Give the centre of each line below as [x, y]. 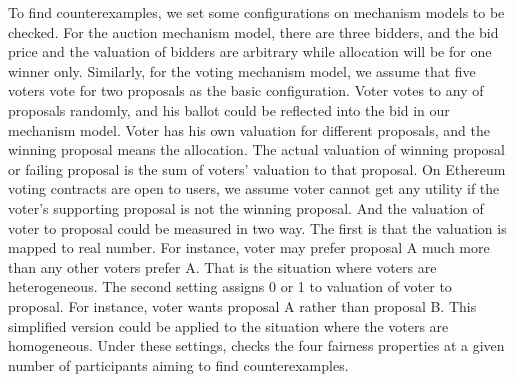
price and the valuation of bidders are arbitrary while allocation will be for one [250, 51]
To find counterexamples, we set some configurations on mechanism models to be [256, 12]
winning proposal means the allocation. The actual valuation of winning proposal [256, 149]
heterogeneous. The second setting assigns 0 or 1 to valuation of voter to [230, 286]
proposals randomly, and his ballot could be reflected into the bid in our [229, 109]
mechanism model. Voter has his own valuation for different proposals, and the [249, 129]
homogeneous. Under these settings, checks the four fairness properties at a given [256, 345]
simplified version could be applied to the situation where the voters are [228, 325]
